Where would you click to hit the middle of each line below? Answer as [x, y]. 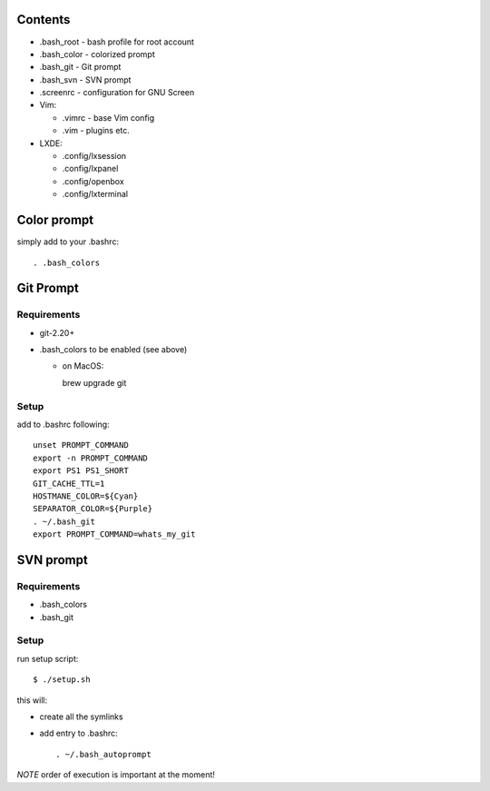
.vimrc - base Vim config [108, 117]
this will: [32, 700]
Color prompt [55, 220]
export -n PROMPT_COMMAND [91, 458]
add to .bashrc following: [63, 424]
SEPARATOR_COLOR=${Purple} [93, 509]
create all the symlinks [81, 717]
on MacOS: [83, 366]
